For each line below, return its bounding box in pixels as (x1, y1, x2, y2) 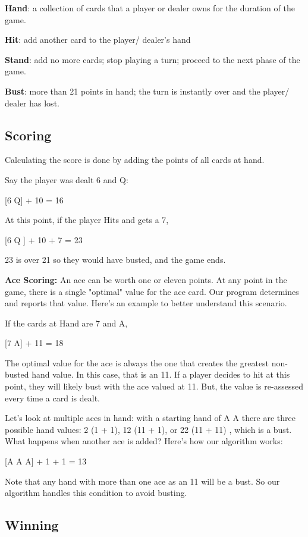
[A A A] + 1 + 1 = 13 (5, 455, 87, 467)
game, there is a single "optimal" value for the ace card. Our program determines (5, 285, 299, 297)
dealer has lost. (5, 96, 59, 109)
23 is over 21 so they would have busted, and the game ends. (5, 253, 226, 266)
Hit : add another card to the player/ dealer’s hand (5, 33, 191, 46)
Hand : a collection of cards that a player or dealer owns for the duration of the (5, 2, 295, 14)
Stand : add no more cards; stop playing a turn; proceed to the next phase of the (5, 53, 300, 65)
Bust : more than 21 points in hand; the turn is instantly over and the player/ (5, 84, 290, 97)
